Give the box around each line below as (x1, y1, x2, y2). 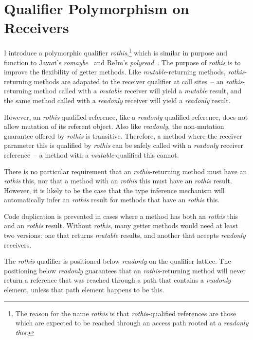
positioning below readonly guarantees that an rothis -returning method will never (4, 265, 246, 275)
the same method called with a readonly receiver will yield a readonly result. (4, 95, 231, 105)
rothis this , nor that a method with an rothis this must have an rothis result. (4, 176, 232, 186)
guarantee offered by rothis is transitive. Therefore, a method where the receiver (4, 130, 242, 141)
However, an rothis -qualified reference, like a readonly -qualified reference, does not (4, 111, 248, 122)
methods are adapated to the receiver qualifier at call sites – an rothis (34, 76, 243, 86)
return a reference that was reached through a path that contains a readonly (4, 275, 231, 285)
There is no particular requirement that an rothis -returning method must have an (4, 166, 247, 176)
